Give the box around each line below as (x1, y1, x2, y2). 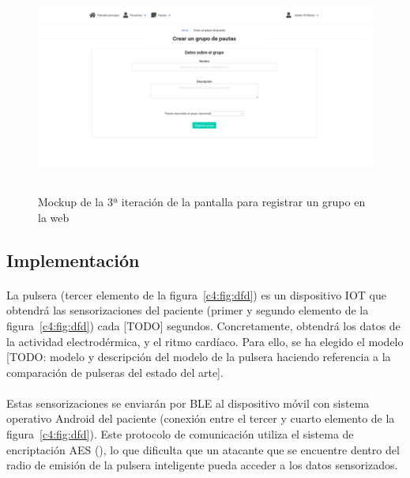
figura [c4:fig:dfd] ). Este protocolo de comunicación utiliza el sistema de (6, 426, 354, 442)
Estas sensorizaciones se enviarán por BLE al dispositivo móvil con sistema (6, 394, 370, 411)
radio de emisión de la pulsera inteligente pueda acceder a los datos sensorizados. (6, 457, 398, 473)
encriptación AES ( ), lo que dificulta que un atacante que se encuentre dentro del (6, 441, 400, 457)
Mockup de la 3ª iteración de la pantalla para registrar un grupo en (38, 194, 366, 210)
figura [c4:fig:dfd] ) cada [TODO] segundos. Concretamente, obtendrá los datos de (6, 317, 401, 333)
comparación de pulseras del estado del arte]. (6, 363, 224, 380)
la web (38, 209, 70, 225)
